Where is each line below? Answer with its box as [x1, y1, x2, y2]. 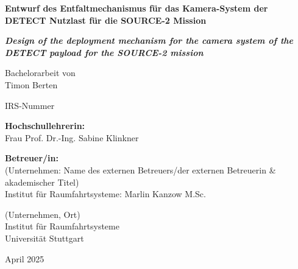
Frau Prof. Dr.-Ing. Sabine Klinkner [5, 131, 139, 144]
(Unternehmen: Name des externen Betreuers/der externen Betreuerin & [5, 163, 276, 176]
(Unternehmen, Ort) [5, 208, 80, 220]
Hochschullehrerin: [5, 119, 85, 132]
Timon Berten [5, 78, 58, 91]
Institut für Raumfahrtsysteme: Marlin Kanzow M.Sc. [5, 187, 206, 200]
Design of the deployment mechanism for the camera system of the [5, 34, 294, 47]
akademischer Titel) [5, 175, 79, 188]
